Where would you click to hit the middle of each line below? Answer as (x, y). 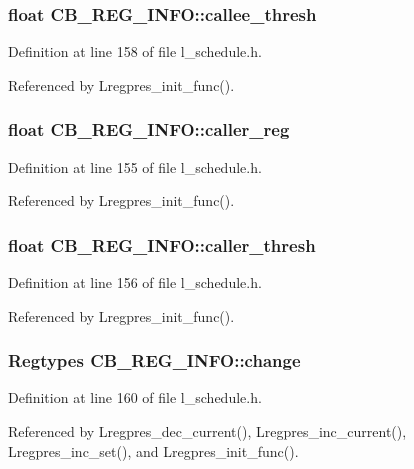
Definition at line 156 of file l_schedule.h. (135, 282)
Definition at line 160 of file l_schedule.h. (135, 397)
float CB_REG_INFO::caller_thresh (162, 244)
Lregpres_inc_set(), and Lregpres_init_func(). (153, 450)
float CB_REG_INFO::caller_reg (149, 129)
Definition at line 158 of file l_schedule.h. (135, 51)
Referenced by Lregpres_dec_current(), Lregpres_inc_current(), (207, 431)
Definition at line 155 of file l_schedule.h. (135, 166)
